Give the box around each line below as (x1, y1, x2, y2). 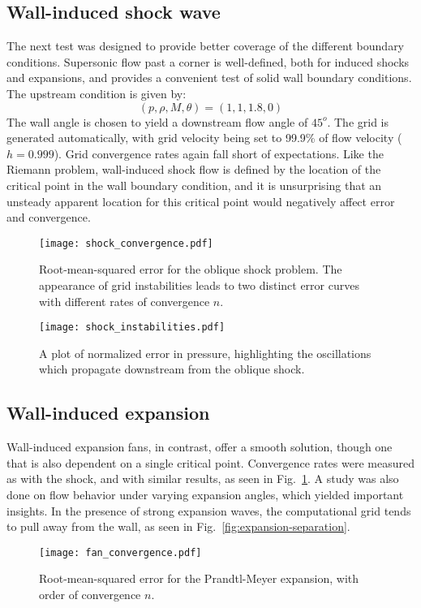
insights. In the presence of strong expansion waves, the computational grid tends (6, 502, 411, 519)
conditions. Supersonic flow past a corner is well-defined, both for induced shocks (6, 53, 410, 70)
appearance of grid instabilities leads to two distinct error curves (39, 276, 359, 293)
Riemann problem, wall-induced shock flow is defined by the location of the (6, 161, 381, 178)
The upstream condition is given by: (6, 84, 187, 101)
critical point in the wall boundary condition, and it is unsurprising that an (6, 176, 382, 193)
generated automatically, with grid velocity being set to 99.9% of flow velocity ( (6, 129, 402, 146)
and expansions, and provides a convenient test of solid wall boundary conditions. (6, 69, 412, 86)
